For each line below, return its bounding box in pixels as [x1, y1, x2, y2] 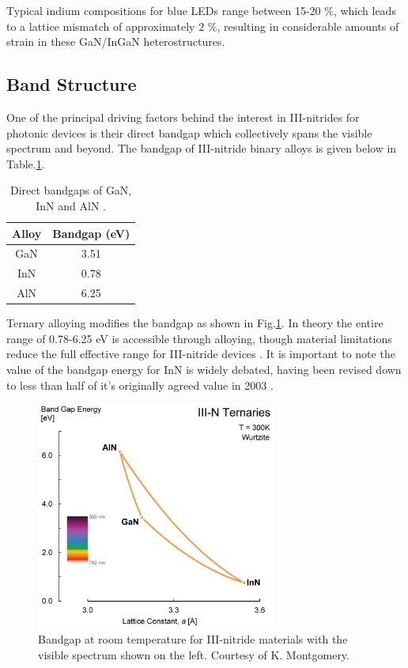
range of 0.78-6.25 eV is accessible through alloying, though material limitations [6, 330, 392, 346]
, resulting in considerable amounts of [217, 17, 399, 34]
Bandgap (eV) [52, 225, 130, 241]
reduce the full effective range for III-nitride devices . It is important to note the [6, 345, 395, 362]
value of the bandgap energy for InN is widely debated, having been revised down [6, 360, 402, 377]
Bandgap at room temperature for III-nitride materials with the [38, 631, 348, 647]
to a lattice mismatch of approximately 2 [6, 17, 205, 34]
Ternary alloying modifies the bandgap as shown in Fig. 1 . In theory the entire [6, 315, 383, 331]
